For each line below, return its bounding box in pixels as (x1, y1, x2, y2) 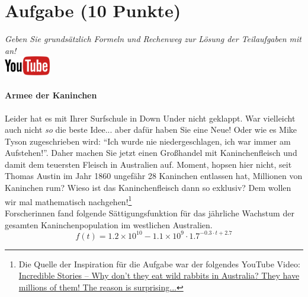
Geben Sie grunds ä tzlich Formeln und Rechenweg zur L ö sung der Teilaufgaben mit (5, 33, 301, 45)
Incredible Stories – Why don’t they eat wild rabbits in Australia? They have (18, 269, 300, 282)
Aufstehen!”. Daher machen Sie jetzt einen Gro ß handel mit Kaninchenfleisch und (5, 146, 297, 159)
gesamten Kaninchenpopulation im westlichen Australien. (5, 218, 213, 231)
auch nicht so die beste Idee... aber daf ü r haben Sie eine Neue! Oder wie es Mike (5, 123, 297, 136)
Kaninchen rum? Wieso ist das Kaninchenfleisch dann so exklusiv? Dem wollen (5, 181, 291, 194)
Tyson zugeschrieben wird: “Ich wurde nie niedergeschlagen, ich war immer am (5, 135, 291, 147)
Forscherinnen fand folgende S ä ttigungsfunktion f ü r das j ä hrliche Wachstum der (5, 206, 294, 219)
